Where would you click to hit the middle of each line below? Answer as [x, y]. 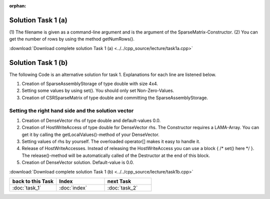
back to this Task [33, 181]
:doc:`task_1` [27, 188]
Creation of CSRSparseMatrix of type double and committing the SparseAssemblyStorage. [115, 97]
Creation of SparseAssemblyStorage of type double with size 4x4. [90, 83]
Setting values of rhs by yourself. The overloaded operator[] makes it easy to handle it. [111, 141]
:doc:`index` [73, 188]
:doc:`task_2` [122, 188]
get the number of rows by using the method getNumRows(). [72, 39]
